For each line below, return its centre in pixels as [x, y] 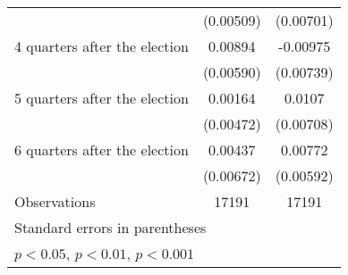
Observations [55, 201]
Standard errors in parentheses [110, 227]
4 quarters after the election [102, 46]
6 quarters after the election [102, 150]
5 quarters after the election [102, 98]
